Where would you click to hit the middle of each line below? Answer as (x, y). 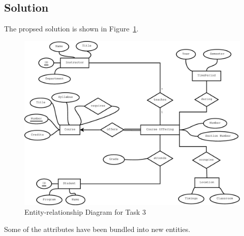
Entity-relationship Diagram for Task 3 (85, 212)
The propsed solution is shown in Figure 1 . (71, 29)
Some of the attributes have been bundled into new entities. (97, 229)
